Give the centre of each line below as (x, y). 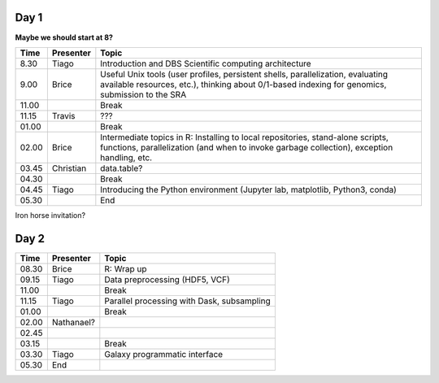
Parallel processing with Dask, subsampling (188, 301)
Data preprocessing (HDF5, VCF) (167, 279)
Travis (64, 115)
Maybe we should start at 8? (64, 37)
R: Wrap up (126, 268)
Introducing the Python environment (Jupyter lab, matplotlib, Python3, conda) (249, 189)
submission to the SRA (143, 94)
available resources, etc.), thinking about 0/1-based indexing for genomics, (243, 84)
